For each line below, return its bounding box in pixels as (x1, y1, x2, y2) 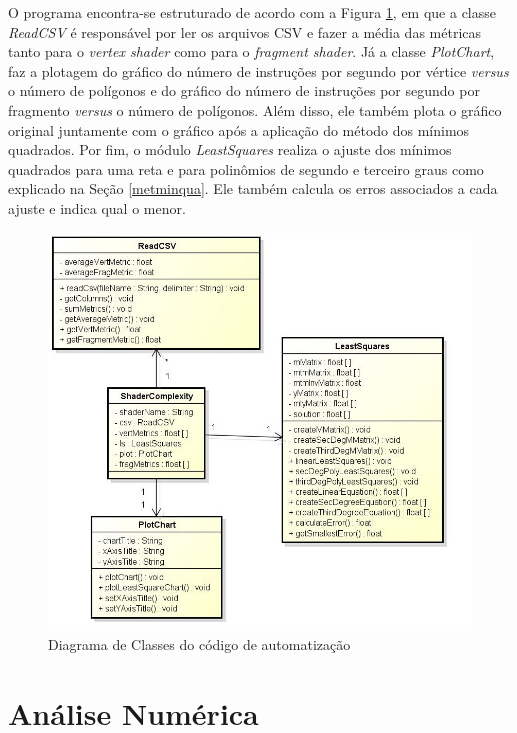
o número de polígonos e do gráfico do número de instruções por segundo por (8, 80, 480, 101)
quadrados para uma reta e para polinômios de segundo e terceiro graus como (8, 158, 484, 179)
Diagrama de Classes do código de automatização (48, 634, 351, 655)
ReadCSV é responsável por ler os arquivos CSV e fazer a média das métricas (8, 21, 482, 42)
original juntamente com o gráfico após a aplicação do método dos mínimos (8, 119, 470, 140)
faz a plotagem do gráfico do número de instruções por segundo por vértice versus (8, 60, 509, 81)
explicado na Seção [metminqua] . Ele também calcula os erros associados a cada (8, 178, 498, 199)
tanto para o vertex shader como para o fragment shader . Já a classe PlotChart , (8, 41, 495, 62)
